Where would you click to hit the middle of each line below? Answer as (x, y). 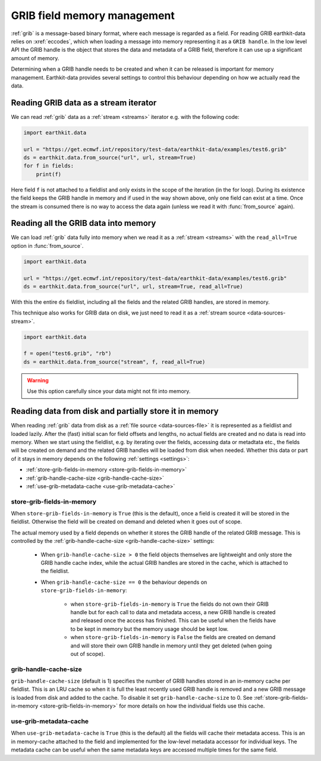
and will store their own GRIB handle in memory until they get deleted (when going (171, 646)
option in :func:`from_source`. (47, 246)
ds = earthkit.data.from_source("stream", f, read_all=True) (114, 362)
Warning (38, 380)
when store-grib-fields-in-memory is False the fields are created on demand (173, 637)
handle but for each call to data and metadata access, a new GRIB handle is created (173, 612)
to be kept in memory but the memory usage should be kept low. (150, 629)
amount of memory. (35, 58)
